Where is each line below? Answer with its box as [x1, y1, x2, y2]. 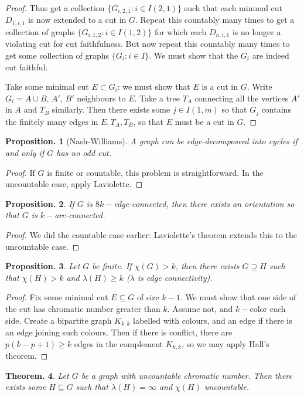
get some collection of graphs [5, 49, 110, 61]
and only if [5, 146, 45, 158]
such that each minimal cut [184, 2, 282, 13]
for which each [154, 25, 207, 38]
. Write [247, 80, 272, 93]
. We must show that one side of [180, 291, 296, 303]
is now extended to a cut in [28, 13, 127, 26]
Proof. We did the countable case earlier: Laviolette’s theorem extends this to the [5, 228, 297, 240]
